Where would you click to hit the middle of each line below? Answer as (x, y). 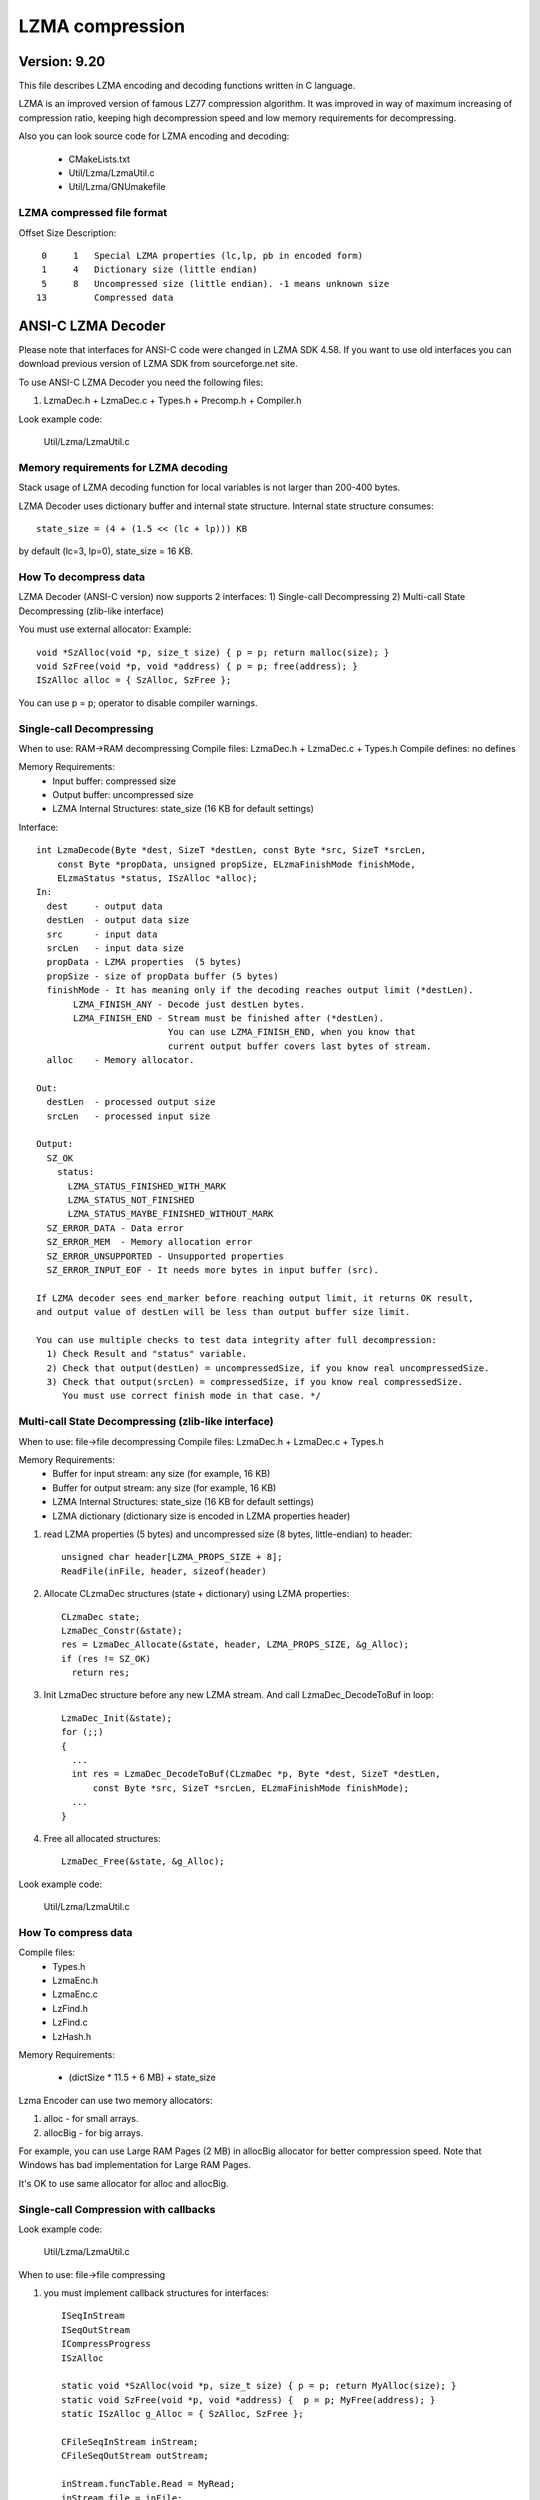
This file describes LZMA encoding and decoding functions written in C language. (187, 86)
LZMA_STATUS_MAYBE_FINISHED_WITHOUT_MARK (170, 1214)
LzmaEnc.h (75, 1981)
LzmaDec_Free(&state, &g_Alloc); (143, 1861)
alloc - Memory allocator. (120, 1060)
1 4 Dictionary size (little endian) (150, 269)
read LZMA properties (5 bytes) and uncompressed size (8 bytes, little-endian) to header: (228, 1534)
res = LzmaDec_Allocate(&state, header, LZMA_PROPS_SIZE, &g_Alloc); (235, 1644)
